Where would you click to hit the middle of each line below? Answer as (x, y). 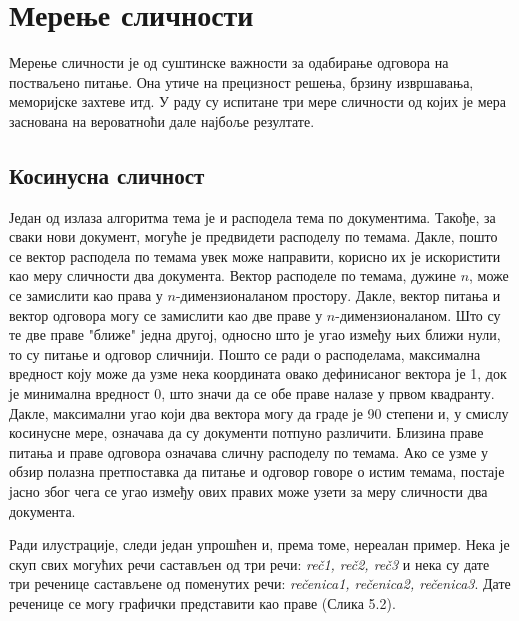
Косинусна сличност (107, 174)
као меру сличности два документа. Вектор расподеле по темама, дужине (232, 275)
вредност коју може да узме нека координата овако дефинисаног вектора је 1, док (258, 373)
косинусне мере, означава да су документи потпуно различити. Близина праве (246, 432)
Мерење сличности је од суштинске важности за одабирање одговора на (229, 62)
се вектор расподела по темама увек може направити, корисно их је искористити (255, 255)
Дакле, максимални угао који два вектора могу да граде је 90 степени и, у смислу (259, 412)
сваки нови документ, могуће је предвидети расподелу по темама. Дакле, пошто (253, 236)
